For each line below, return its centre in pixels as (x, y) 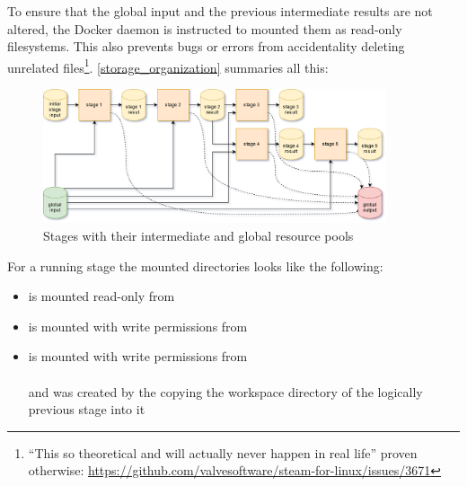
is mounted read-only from (101, 296)
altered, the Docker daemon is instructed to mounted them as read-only (205, 28)
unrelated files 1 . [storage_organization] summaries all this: (168, 66)
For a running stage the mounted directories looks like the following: (195, 265)
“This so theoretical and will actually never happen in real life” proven (223, 452)
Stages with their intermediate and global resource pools (198, 236)
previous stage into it (87, 409)
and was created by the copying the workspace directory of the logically (225, 391)
